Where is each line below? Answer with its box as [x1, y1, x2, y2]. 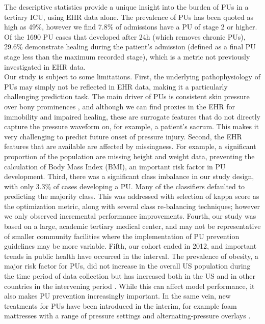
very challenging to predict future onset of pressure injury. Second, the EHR [4, 131, 242, 141]
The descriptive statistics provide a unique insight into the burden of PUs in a [4, 2, 249, 12]
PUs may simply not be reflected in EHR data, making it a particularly [4, 81, 228, 92]
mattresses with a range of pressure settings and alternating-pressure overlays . [4, 310, 251, 321]
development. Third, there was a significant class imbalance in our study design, [4, 171, 254, 182]
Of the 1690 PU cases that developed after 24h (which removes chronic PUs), [4, 31, 246, 42]
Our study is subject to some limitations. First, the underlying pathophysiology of [4, 71, 260, 82]
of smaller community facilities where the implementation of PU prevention [4, 230, 240, 241]
